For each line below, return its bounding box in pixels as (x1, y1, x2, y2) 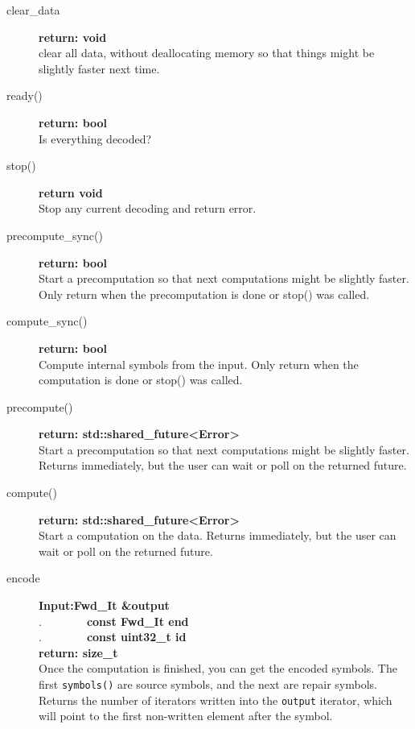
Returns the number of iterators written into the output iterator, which (39, 691, 392, 708)
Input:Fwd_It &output (39, 597, 170, 614)
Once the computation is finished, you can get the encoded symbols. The (39, 660, 397, 677)
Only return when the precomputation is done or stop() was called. (39, 285, 370, 302)
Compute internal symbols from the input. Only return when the (39, 355, 359, 372)
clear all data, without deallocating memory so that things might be (39, 44, 375, 61)
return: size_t (39, 644, 118, 661)
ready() (6, 87, 43, 104)
